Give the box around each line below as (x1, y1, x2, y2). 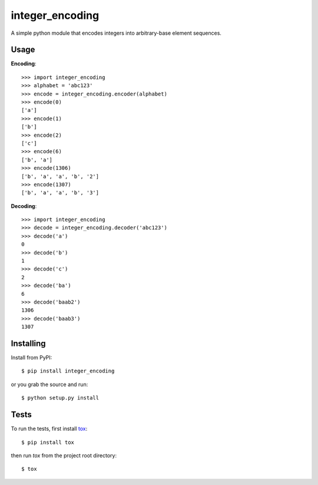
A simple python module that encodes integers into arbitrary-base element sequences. (11, 29, 222, 37)
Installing (11, 338, 47, 348)
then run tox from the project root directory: (11, 451, 117, 459)
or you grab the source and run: (11, 381, 88, 388)
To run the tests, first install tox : (11, 425, 88, 433)
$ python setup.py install (21, 395, 100, 401)
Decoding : (11, 202, 37, 209)
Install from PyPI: (11, 354, 52, 361)
